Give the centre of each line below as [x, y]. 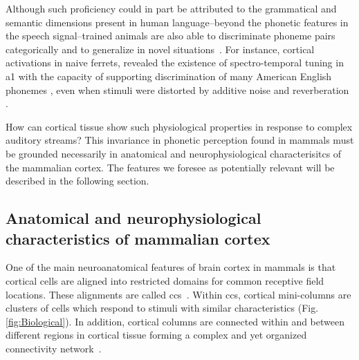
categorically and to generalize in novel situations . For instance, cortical [160, 49]
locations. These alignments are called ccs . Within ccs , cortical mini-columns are [178, 294]
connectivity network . [54, 348]
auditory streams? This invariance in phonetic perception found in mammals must [180, 140]
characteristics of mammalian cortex [138, 238]
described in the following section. [77, 181]
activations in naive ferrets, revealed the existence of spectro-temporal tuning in [175, 63]
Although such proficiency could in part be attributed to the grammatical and [171, 8]
